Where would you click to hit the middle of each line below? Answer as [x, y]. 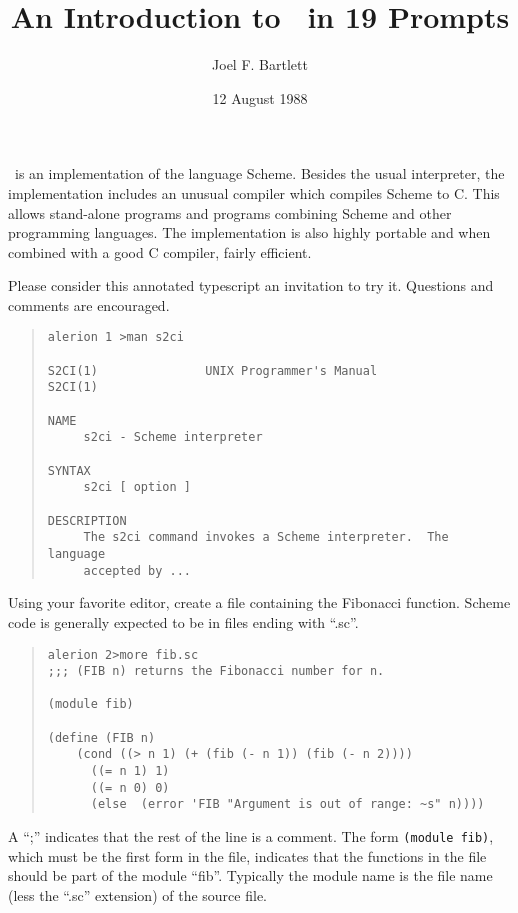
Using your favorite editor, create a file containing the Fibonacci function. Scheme [259, 602]
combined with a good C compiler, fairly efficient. [160, 251]
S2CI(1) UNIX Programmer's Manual [212, 370]
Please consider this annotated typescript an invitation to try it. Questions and [251, 285]
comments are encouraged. [89, 304]
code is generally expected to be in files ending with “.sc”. [183, 621]
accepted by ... [137, 570]
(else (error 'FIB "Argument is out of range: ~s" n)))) [287, 804]
